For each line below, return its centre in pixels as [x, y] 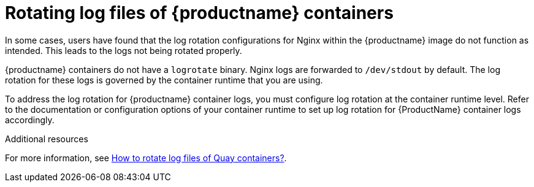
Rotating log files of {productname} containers [199, 13]
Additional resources [47, 139]
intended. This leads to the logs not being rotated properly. [124, 50]
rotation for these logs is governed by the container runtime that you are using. [164, 80]
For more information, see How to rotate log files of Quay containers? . [146, 158]
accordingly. [30, 120]
